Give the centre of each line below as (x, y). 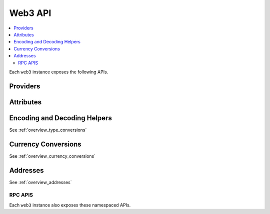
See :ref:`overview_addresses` (40, 182)
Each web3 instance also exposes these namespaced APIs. (70, 205)
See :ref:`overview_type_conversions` (48, 130)
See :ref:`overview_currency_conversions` (52, 156)
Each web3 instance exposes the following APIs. (59, 72)
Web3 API (30, 13)
